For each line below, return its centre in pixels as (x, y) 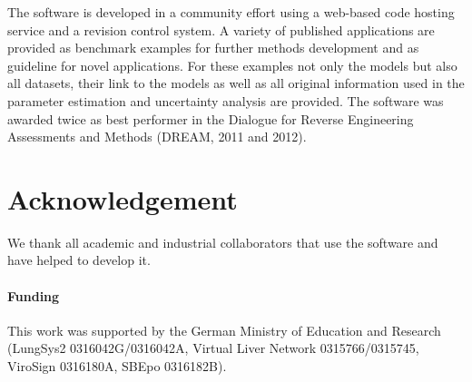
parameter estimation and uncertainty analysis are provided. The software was (226, 100)
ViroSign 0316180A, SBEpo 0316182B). (117, 366)
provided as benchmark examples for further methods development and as (213, 48)
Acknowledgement (123, 198)
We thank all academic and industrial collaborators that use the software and (223, 242)
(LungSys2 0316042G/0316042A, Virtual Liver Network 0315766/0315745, (213, 348)
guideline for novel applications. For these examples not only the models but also (232, 65)
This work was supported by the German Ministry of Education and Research (224, 330)
